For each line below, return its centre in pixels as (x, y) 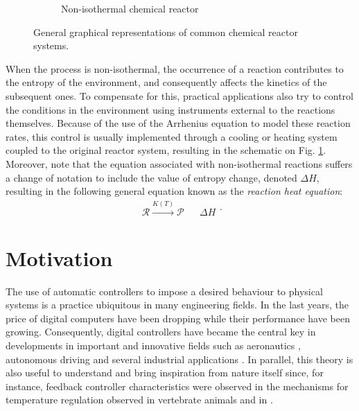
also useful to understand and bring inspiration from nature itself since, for (165, 373)
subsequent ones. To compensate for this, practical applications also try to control (179, 95)
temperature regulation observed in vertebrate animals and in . (139, 400)
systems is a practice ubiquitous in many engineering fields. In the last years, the (177, 305)
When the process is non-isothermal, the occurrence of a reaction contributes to (175, 68)
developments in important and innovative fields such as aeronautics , (153, 346)
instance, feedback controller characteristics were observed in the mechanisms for (177, 386)
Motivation (59, 257)
